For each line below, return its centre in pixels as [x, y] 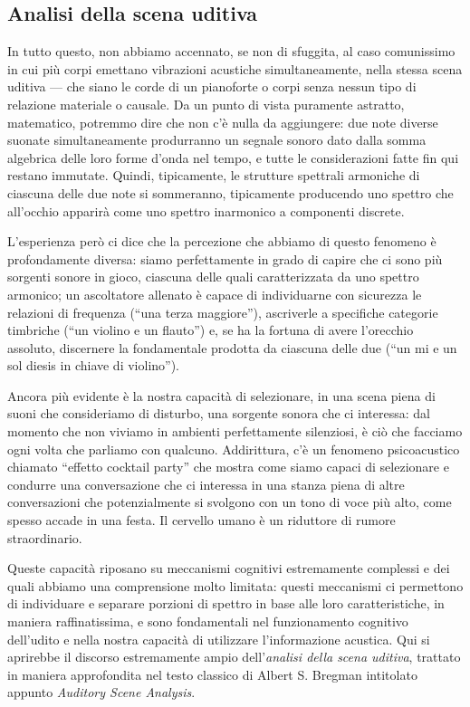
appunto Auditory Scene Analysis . [101, 692]
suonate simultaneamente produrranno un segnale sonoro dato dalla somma [217, 140]
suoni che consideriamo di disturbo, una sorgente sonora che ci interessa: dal [219, 413]
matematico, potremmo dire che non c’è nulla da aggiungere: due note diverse [223, 122]
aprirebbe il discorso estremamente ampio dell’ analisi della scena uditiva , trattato [234, 657]
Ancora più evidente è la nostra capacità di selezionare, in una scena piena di [221, 395]
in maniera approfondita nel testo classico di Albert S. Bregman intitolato [212, 674]
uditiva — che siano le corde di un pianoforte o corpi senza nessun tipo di [212, 86]
